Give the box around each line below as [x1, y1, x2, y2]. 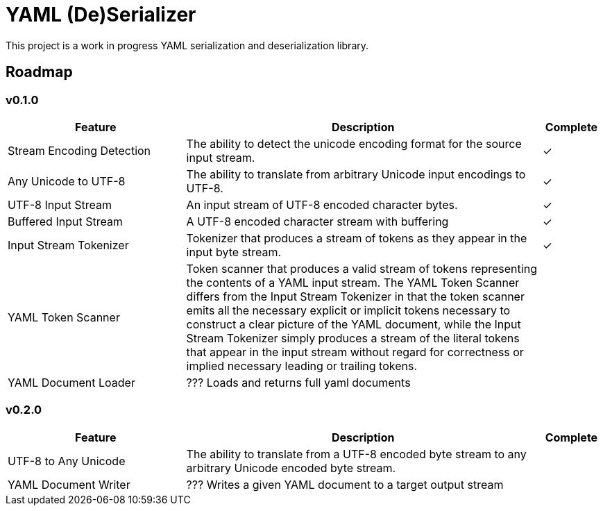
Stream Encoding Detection [8, 143, 151, 158]
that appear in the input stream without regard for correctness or [186, 344, 524, 359]
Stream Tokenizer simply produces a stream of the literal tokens [186, 330, 520, 345]
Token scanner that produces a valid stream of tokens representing [186, 261, 537, 276]
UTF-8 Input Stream [8, 197, 112, 212]
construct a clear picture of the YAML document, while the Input [186, 317, 521, 331]
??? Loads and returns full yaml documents [186, 375, 411, 389]
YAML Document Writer [8, 477, 130, 492]
